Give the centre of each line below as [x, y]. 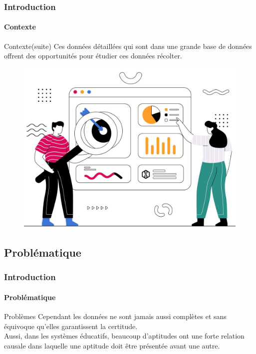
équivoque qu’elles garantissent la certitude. [71, 326]
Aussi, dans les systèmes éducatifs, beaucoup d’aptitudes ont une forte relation [124, 336]
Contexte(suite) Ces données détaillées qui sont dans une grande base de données [128, 46]
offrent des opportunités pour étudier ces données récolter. [93, 56]
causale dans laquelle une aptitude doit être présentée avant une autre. [112, 345]
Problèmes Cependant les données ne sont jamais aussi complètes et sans [115, 316]
